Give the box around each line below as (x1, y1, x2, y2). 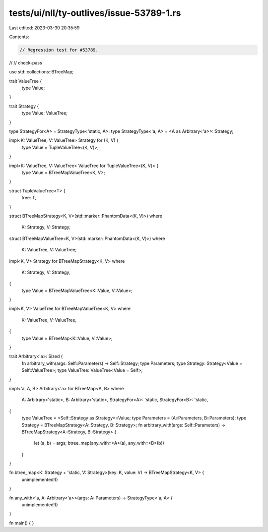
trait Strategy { (9, 103, 39, 109)
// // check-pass (9, 59, 42, 65)
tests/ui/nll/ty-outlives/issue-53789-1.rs (9, 7, 181, 18)
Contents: (9, 34, 29, 40)
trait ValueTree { (9, 78, 42, 84)
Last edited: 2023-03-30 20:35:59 (9, 25, 80, 31)
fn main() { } (9, 520, 34, 526)
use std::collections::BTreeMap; (9, 69, 74, 75)
